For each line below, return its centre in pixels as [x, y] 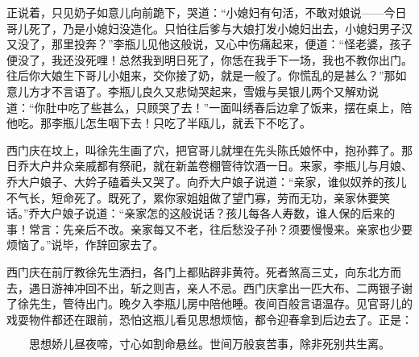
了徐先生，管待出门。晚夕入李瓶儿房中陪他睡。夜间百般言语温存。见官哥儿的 [209, 303]
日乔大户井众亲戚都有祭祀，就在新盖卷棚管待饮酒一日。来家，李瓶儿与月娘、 [209, 166]
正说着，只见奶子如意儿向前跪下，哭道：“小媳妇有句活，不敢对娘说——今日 [207, 12]
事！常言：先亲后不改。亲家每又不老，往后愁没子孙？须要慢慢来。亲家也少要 [209, 228]
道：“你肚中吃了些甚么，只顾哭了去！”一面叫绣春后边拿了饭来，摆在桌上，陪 [209, 107]
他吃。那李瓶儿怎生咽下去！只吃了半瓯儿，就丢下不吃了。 [159, 123]
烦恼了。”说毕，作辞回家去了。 [85, 245]
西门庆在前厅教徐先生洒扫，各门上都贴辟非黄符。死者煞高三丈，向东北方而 [204, 271]
